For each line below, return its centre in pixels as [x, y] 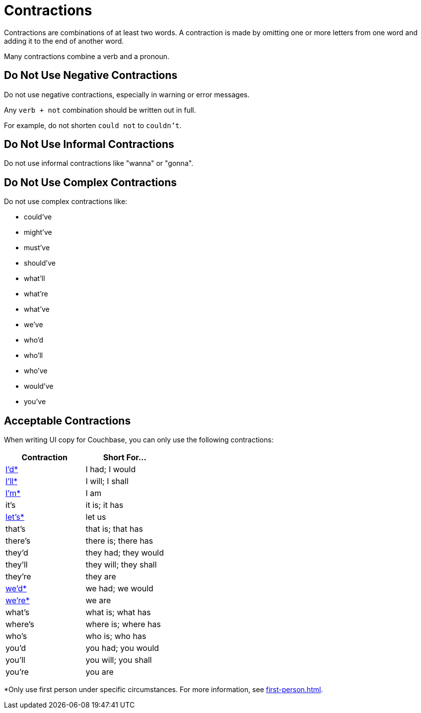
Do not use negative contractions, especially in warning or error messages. [127, 94]
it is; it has [105, 505]
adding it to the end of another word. [64, 41]
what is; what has [118, 612]
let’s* [15, 517]
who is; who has [116, 636]
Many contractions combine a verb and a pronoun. [87, 56]
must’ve [37, 248]
